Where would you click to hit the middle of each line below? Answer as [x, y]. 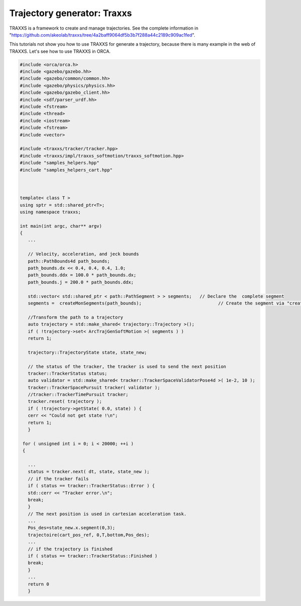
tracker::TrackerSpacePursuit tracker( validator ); [94, 387]
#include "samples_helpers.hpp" [60, 163]
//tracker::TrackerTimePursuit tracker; [78, 395]
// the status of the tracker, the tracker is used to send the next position [127, 366]
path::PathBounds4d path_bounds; [69, 261]
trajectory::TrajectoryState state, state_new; [88, 352]
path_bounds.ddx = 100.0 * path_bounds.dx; [82, 275]
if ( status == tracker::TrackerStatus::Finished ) [93, 556]
